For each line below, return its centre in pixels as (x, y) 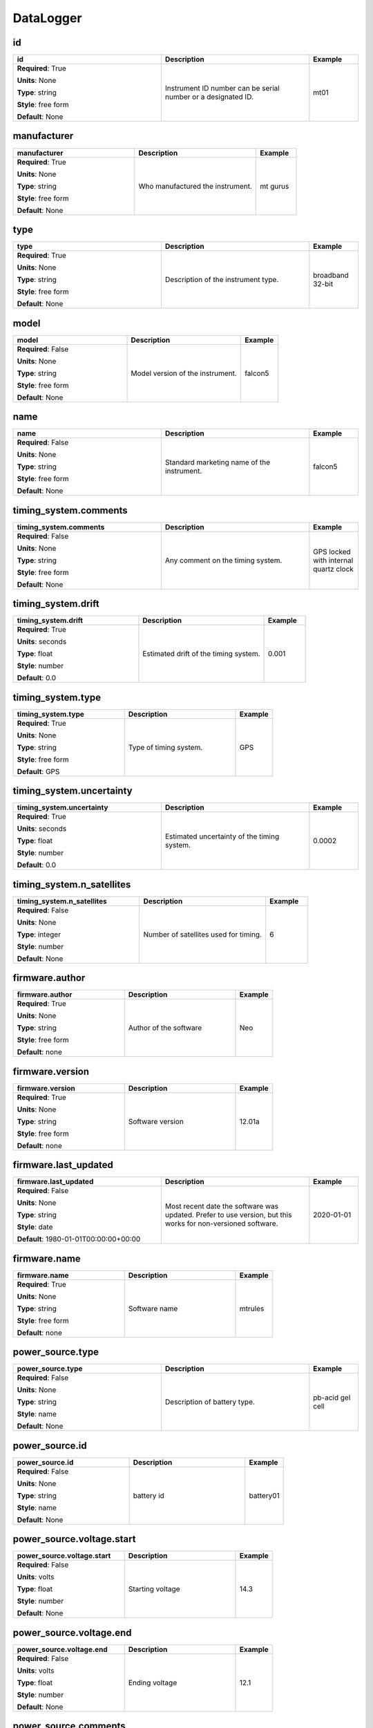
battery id (149, 1495)
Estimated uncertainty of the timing (222, 836)
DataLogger (47, 18)
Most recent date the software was (222, 1206)
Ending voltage (153, 1682)
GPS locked (332, 552)
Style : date (35, 1227)
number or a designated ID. (209, 97)
